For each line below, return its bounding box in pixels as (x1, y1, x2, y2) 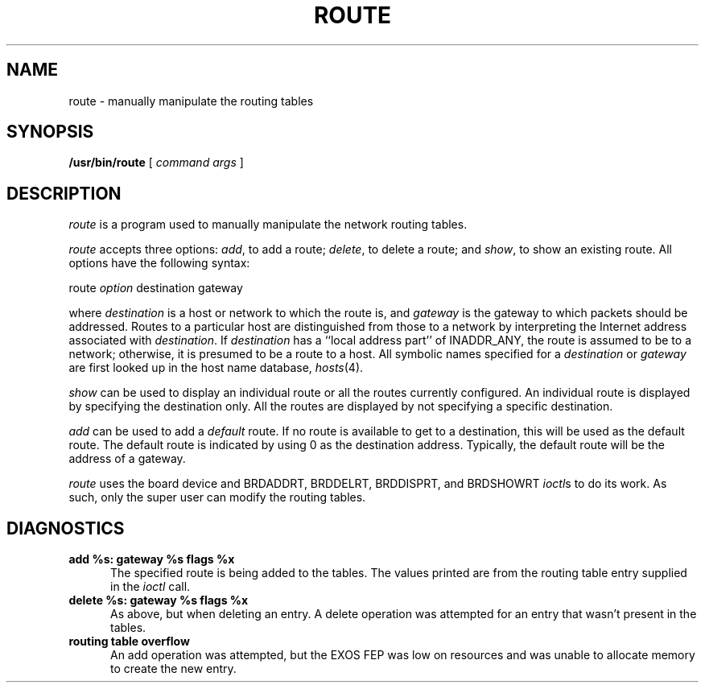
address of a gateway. (68, 452, 186, 466)
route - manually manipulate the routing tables (68, 93, 314, 108)
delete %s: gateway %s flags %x (68, 593, 249, 608)
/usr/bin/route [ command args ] (68, 155, 244, 170)
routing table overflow (68, 634, 190, 649)
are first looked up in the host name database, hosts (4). (68, 361, 364, 375)
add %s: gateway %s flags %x (68, 552, 235, 567)
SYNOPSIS (6, 122, 94, 142)
